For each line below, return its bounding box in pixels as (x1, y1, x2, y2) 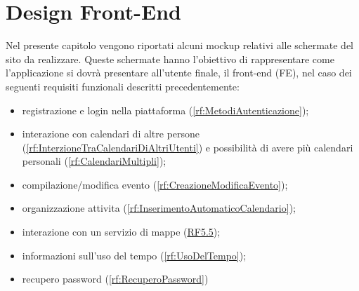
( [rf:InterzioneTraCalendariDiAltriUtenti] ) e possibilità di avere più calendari (22, 140, 353, 154)
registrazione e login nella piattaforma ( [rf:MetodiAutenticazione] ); (22, 102, 309, 117)
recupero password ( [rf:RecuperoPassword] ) (22, 271, 209, 286)
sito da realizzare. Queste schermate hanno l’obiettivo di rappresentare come (6, 51, 334, 66)
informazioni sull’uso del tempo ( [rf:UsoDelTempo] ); (22, 248, 247, 262)
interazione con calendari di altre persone (22, 126, 200, 141)
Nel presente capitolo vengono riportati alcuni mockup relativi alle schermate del (6, 38, 354, 53)
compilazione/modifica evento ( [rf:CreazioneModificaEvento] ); (22, 177, 288, 191)
